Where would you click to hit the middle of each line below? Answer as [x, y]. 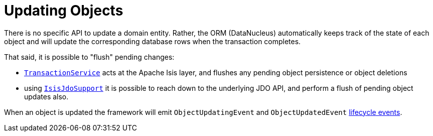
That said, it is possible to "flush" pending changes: [89, 57]
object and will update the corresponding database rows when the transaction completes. [153, 41]
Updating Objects [64, 11]
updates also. [46, 96]
